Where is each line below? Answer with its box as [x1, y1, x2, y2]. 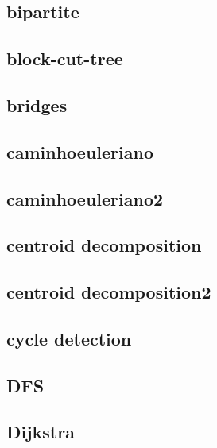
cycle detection [6, 326, 132, 350]
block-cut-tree [6, 46, 123, 71]
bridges [6, 92, 68, 117]
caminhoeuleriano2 [6, 186, 164, 210]
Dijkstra [6, 419, 75, 444]
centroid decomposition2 [6, 280, 211, 304]
